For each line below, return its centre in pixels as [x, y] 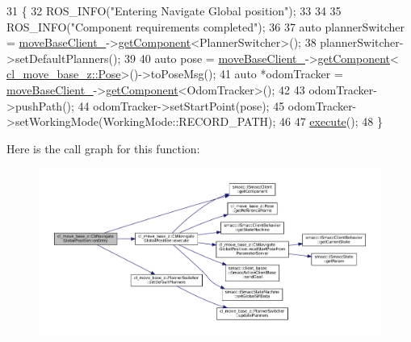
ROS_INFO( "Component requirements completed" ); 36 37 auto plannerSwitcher [205, 26]
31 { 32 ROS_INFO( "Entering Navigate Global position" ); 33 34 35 [174, 10]
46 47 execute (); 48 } [331, 121]
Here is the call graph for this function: [103, 148]
